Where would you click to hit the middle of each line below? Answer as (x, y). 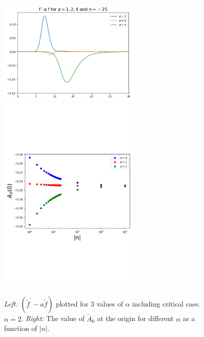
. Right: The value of (53, 318)
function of (21, 328)
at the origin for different (135, 318)
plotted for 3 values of (89, 304)
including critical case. (166, 304)
